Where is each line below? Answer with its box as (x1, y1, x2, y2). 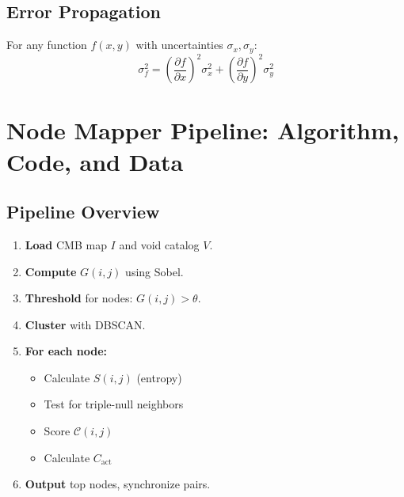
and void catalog (119, 236, 200, 252)
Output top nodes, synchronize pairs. (25, 476, 211, 492)
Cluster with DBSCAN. (25, 316, 146, 332)
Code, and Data (6, 145, 184, 177)
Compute (25, 263, 77, 279)
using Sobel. (125, 263, 184, 279)
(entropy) (136, 369, 182, 385)
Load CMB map (25, 236, 107, 252)
